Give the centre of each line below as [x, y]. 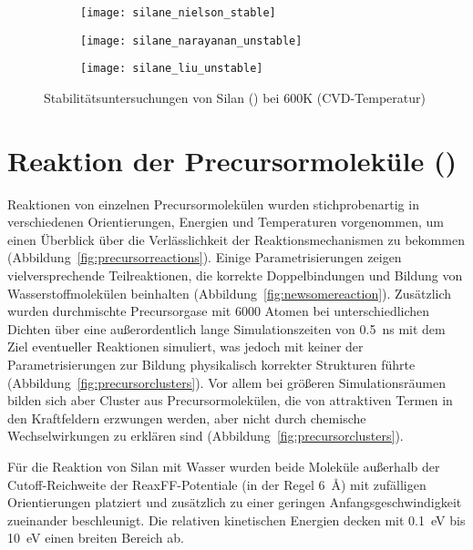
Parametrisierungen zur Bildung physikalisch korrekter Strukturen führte [211, 365]
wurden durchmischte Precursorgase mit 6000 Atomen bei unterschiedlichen [219, 311]
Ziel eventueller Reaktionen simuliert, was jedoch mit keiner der [185, 346]
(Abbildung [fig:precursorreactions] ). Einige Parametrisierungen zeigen [205, 257]
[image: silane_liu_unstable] [172, 69]
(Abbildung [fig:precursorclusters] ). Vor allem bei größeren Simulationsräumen [226, 382]
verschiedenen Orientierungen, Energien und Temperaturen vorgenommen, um [226, 222]
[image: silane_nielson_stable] [178, 13]
